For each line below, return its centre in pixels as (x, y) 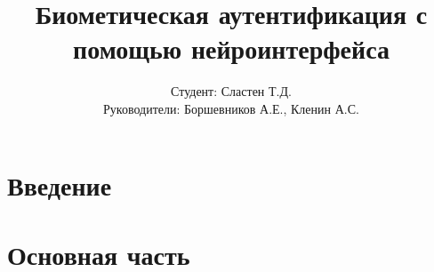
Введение (60, 184)
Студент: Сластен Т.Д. (231, 91)
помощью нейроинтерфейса (231, 48)
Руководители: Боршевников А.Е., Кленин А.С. (231, 108)
